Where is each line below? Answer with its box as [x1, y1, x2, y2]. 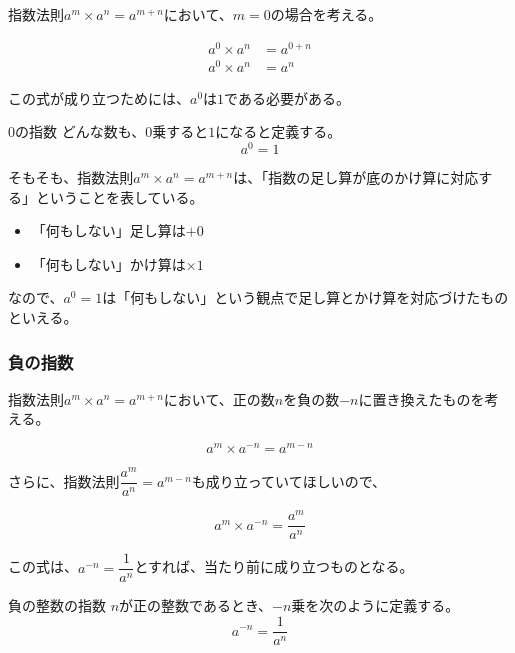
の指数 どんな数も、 [15, 121, 146, 142]
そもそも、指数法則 [8, 167, 134, 188]
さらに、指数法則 [8, 470, 120, 491]
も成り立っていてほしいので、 [191, 470, 387, 491]
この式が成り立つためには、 [8, 87, 190, 108]
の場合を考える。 [270, 4, 383, 24]
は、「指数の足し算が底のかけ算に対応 [233, 167, 479, 188]
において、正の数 [163, 388, 275, 409]
